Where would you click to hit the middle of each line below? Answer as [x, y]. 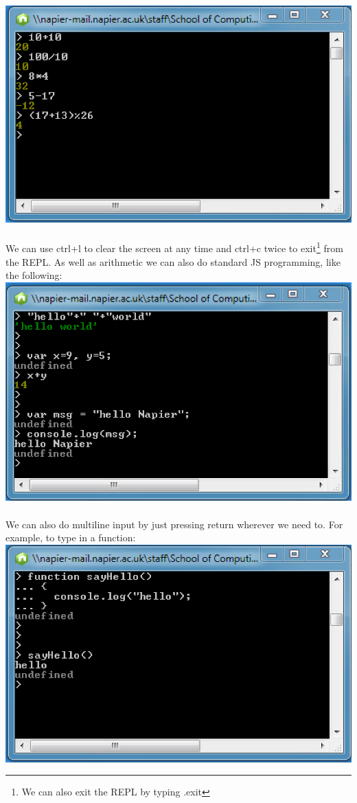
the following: [34, 275]
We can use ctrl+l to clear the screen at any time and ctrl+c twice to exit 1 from [174, 247]
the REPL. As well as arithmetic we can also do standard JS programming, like [173, 261]
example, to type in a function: [71, 538]
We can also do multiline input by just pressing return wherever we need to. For [174, 524]
